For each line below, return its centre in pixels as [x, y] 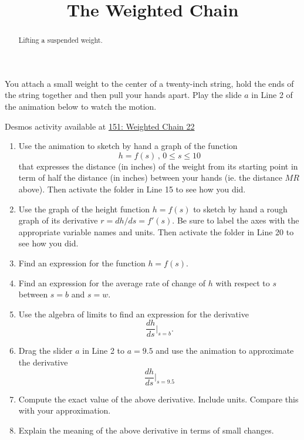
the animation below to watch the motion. [81, 106]
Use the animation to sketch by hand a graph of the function [128, 146]
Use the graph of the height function [84, 209]
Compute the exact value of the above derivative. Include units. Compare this [158, 399]
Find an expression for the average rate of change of [112, 282]
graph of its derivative [58, 220]
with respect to [243, 282]
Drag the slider [45, 351]
